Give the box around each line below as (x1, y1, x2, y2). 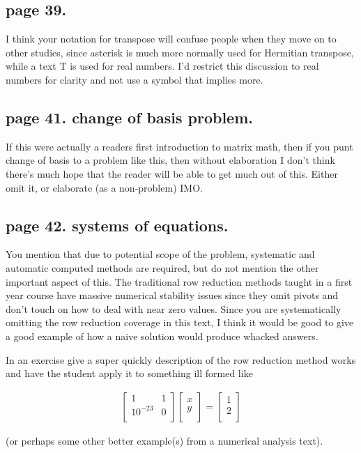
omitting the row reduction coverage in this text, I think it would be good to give (6, 315, 354, 330)
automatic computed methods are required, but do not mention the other (6, 260, 319, 275)
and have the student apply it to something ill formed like (6, 366, 253, 381)
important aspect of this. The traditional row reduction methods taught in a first (6, 274, 353, 289)
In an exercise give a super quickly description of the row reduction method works (6, 352, 356, 367)
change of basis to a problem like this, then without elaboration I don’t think (6, 153, 335, 167)
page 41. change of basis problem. (6, 106, 253, 128)
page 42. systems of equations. (6, 214, 229, 236)
